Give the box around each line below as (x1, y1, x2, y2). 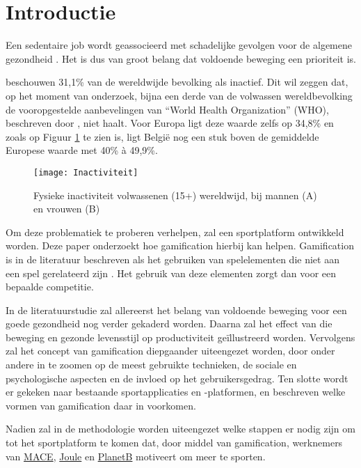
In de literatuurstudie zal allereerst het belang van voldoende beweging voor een (6, 302, 347, 317)
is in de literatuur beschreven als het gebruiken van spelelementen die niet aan (6, 251, 339, 266)
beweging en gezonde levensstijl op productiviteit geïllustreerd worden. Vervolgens (6, 329, 355, 344)
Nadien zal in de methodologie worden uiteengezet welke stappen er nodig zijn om (6, 421, 355, 436)
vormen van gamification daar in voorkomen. (6, 398, 196, 412)
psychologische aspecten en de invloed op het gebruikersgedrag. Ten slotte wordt (6, 370, 348, 385)
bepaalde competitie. (6, 279, 94, 294)
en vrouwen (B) (33, 201, 100, 216)
